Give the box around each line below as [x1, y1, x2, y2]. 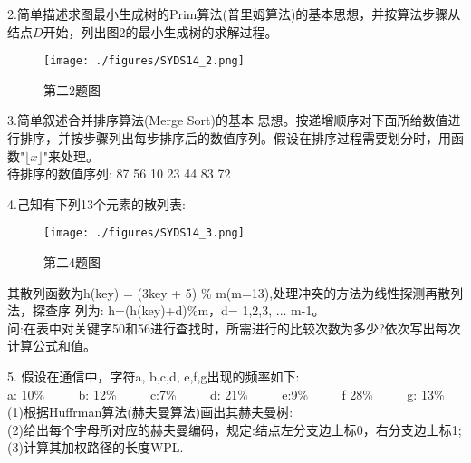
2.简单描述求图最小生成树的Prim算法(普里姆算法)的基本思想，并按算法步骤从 [7, 5, 461, 23]
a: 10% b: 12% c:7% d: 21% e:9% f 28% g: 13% [7, 384, 445, 403]
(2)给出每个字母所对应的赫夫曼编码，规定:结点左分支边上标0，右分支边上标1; [7, 420, 462, 439]
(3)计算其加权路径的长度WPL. [7, 438, 184, 457]
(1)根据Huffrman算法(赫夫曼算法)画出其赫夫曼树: [7, 402, 293, 421]
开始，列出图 [43, 22, 120, 41]
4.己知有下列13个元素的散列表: [7, 194, 186, 213]
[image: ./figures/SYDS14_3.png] [43, 227, 245, 240]
